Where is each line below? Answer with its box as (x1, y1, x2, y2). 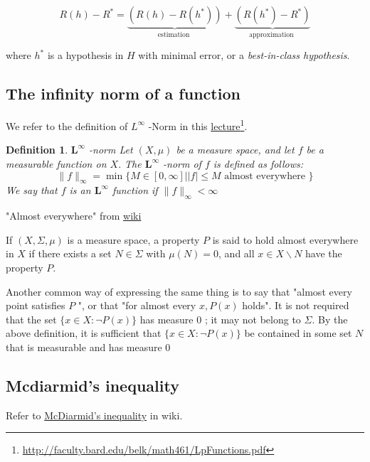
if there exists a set (28, 246, 112, 261)
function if (112, 183, 158, 198)
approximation (249, 31, 294, 38)
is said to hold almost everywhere (212, 232, 359, 247)
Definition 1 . (6, 142, 68, 157)
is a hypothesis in (47, 48, 124, 63)
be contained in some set (244, 326, 352, 340)
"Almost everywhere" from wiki (6, 208, 142, 223)
